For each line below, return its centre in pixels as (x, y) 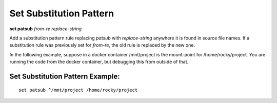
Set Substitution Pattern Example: (65, 76)
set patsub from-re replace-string (46, 29)
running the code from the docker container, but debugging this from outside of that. (99, 62)
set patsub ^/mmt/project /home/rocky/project (78, 90)
